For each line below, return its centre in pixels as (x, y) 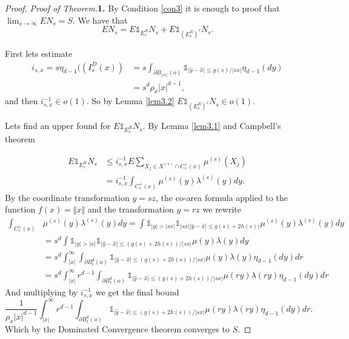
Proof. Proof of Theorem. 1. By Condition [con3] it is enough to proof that (142, 8)
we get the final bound (137, 291)
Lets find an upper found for (58, 126)
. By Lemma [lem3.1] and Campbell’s (212, 126)
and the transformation (131, 209)
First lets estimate (39, 53)
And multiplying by (42, 291)
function (20, 209)
